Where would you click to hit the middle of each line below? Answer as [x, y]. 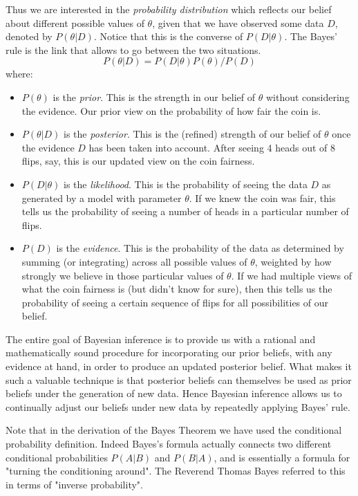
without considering [308, 97]
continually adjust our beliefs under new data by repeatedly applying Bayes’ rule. [178, 406]
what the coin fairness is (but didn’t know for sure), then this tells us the [177, 289]
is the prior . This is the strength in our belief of [154, 97]
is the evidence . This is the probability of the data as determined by [200, 248]
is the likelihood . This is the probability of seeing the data [186, 184]
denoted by [29, 36]
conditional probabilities [57, 457]
